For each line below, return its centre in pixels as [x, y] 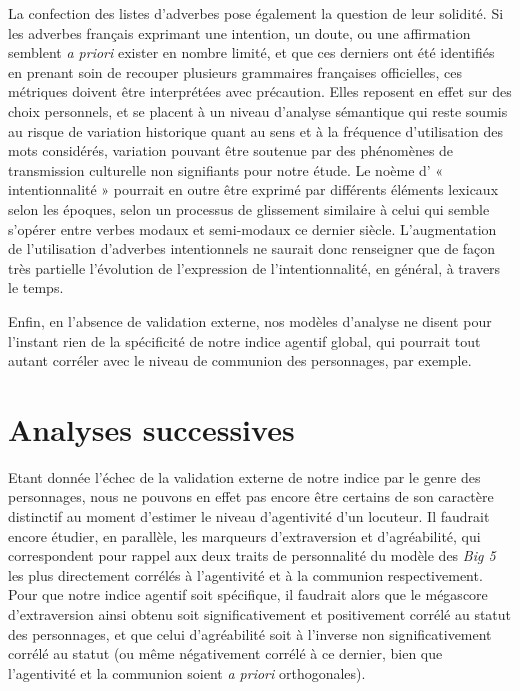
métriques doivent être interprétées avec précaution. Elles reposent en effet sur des [260, 91]
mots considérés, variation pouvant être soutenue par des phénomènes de [231, 150]
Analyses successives [151, 428]
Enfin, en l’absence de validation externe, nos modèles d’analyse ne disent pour [250, 320]
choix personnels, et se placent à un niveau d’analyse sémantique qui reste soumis [258, 110]
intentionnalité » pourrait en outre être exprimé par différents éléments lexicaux [253, 189]
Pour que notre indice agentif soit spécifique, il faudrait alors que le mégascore [248, 594]
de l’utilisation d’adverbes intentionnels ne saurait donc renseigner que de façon [252, 248]
